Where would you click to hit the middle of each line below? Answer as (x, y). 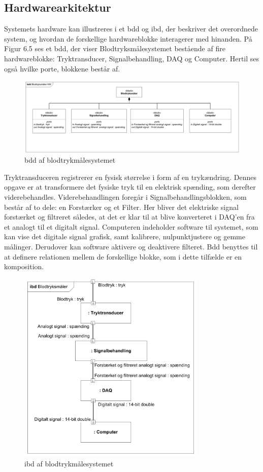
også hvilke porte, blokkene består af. (62, 68)
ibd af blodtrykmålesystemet (69, 463)
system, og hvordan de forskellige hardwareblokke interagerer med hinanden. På (128, 38)
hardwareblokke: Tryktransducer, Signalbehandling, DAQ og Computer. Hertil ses (132, 58)
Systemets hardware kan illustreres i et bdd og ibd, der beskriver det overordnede (131, 29)
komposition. (24, 266)
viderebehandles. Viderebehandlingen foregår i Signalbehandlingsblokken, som (125, 196)
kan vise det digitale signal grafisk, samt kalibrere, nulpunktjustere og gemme (125, 237)
